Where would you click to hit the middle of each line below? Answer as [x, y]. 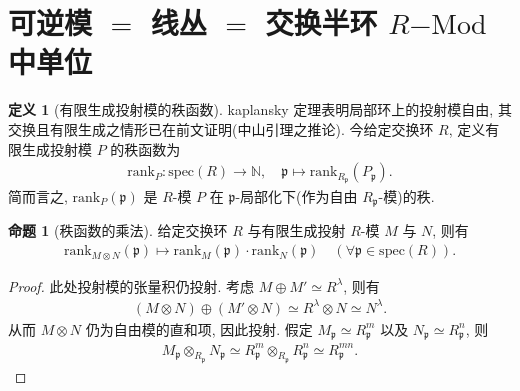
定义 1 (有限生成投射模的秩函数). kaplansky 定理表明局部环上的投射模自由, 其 [260, 109]
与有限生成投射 [296, 230]
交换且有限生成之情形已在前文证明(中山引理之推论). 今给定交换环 [221, 128]
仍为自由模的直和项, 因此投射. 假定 [199, 328]
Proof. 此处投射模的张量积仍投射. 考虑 [131, 285]
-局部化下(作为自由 [296, 195]
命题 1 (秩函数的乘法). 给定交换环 [118, 230]
